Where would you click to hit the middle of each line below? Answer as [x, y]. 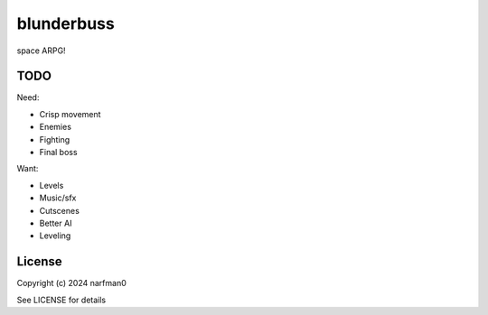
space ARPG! [42, 51]
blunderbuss [66, 23]
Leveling [55, 236]
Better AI [56, 223]
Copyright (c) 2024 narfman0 [71, 283]
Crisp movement [70, 114]
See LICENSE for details [61, 300]
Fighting [55, 139]
